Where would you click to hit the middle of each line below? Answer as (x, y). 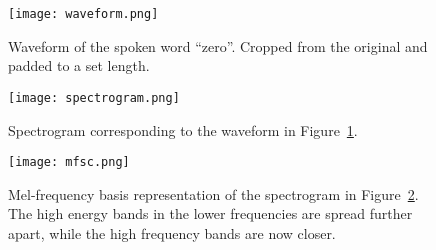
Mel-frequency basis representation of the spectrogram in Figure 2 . (213, 193)
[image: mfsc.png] (69, 162)
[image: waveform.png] (83, 14)
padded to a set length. (79, 65)
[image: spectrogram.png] (94, 97)
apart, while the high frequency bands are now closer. (172, 232)
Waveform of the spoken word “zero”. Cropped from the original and (218, 45)
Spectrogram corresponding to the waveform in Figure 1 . (183, 129)
